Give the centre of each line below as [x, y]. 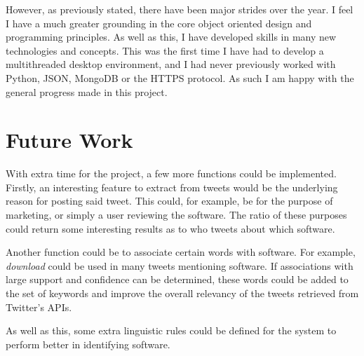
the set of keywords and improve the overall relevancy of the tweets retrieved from [182, 293]
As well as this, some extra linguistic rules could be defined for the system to [171, 330]
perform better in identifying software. [88, 344]
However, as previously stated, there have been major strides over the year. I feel [180, 9]
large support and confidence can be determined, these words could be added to [177, 279]
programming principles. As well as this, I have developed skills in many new [171, 37]
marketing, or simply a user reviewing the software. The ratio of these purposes [176, 215]
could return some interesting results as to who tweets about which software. [170, 228]
